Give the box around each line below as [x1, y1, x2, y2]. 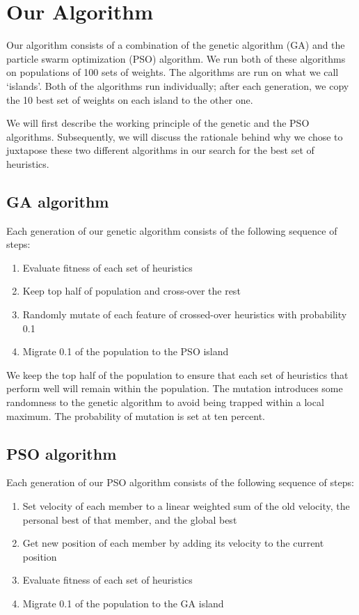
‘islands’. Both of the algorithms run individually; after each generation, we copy [6, 78, 349, 93]
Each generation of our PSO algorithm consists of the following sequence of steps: [6, 475, 354, 490]
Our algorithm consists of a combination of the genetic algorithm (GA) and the [6, 38, 345, 52]
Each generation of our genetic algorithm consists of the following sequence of [6, 223, 337, 238]
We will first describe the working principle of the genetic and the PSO [6, 116, 310, 130]
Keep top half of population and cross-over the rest [22, 283, 241, 298]
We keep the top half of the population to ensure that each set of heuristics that [6, 367, 349, 382]
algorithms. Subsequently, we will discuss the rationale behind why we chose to [6, 129, 343, 143]
